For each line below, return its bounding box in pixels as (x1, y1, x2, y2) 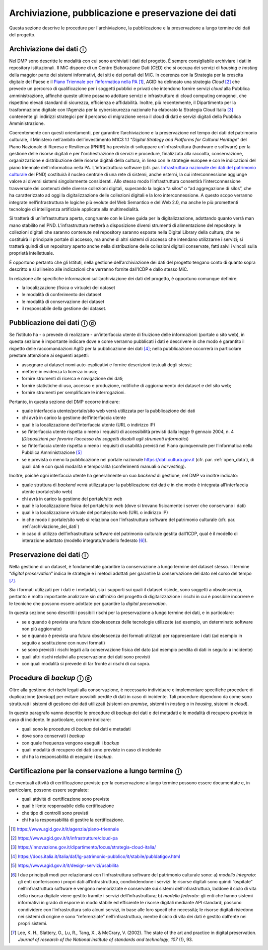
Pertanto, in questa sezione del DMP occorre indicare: (9, 399, 120, 405)
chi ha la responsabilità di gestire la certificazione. (21, 817, 124, 823)
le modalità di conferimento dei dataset (21, 292, 102, 298)
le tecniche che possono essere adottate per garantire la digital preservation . (9, 600, 167, 607)
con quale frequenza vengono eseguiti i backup (21, 739, 120, 746)
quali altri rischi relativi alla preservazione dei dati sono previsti (21, 653, 150, 659)
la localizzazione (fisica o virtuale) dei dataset (21, 284, 115, 291)
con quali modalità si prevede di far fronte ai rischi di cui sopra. (21, 660, 151, 666)
